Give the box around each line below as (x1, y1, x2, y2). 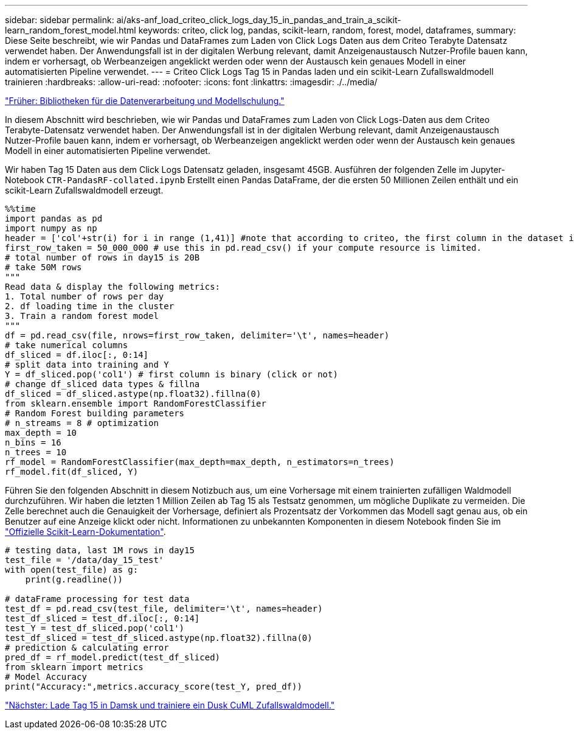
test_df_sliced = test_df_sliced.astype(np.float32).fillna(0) (5, 633, 313, 643)
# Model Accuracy (5, 672, 87, 682)
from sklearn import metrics (5, 662, 143, 672)
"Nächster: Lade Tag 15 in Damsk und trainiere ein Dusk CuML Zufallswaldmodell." (5, 700, 335, 710)
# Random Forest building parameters (5, 408, 185, 418)
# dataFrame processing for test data (5, 594, 190, 604)
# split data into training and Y (5, 360, 169, 369)
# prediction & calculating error (5, 643, 169, 652)
